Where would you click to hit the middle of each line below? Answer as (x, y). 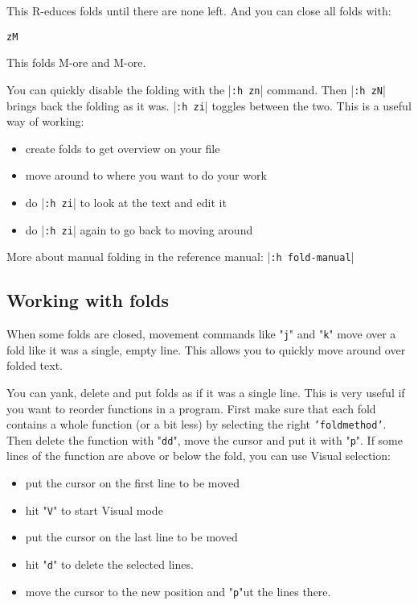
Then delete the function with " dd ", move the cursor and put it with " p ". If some (205, 439)
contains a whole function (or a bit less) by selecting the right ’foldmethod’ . (197, 424)
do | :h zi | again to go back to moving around (139, 229)
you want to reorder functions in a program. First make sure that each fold (191, 408)
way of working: (45, 121)
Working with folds (88, 300)
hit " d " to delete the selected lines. (109, 564)
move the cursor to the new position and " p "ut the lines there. (178, 591)
